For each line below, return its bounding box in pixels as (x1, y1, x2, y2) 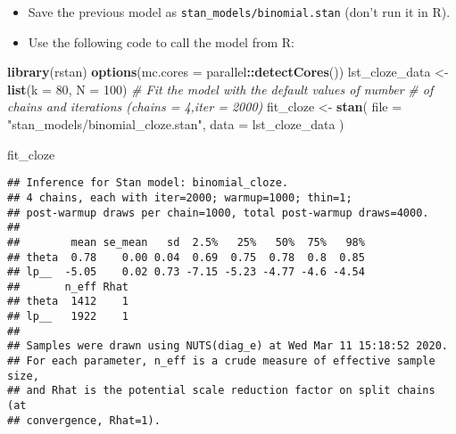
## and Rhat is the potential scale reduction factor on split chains (7, 384, 435, 397)
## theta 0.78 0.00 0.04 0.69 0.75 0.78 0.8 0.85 (7, 250, 365, 264)
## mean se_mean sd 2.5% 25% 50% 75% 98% (7, 235, 365, 249)
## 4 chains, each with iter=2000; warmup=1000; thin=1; (7, 191, 352, 204)
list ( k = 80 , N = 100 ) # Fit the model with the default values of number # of (7, 79, 434, 98)
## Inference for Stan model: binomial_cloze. (7, 176, 288, 190)
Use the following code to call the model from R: (28, 32, 294, 51)
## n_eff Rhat (7, 280, 129, 293)
